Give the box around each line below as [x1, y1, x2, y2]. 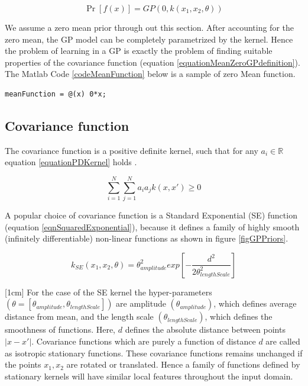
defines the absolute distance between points [125, 323, 286, 336]
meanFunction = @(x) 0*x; [5, 89, 106, 98]
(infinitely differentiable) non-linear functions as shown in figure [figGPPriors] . [5, 232, 288, 245]
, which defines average [213, 297, 297, 310]
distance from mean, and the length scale [5, 310, 154, 323]
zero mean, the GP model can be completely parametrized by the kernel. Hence [5, 33, 293, 45]
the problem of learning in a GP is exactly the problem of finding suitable [5, 44, 273, 57]
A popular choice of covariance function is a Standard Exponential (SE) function [5, 209, 297, 221]
